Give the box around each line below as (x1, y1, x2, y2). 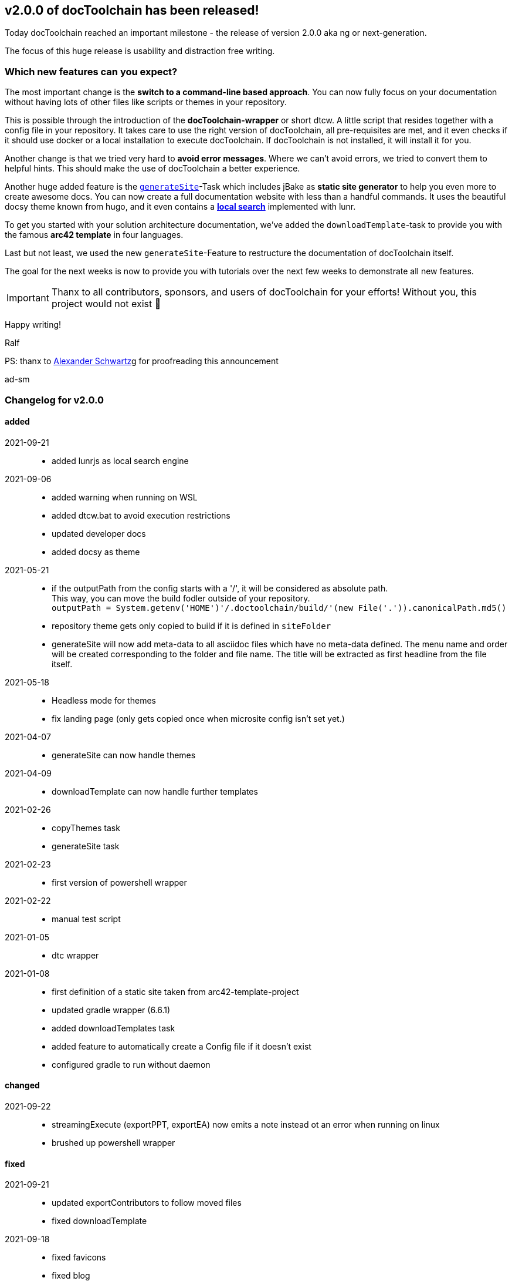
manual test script (52, 913, 121, 924)
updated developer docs (52, 528, 146, 539)
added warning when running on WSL (52, 492, 198, 502)
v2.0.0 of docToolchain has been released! (5, 3, 259, 18)
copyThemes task (52, 822, 120, 833)
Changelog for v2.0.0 (5, 394, 104, 406)
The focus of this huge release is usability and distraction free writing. (5, 46, 275, 56)
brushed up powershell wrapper (52, 1137, 175, 1148)
